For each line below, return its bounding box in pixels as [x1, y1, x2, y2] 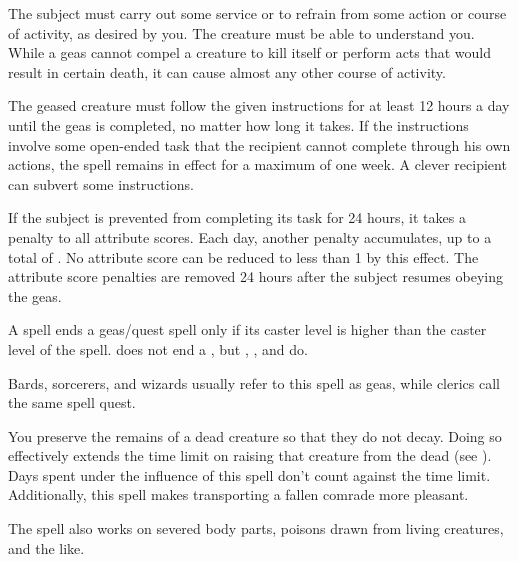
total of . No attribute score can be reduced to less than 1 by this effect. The [8, 246, 479, 267]
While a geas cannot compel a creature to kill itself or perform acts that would [8, 42, 492, 63]
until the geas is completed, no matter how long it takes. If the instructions [8, 114, 469, 135]
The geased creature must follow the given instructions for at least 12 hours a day [8, 95, 510, 116]
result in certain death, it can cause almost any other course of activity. [8, 61, 446, 82]
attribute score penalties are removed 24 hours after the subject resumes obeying [8, 266, 503, 287]
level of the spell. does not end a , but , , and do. [8, 338, 308, 359]
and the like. [8, 537, 85, 558]
